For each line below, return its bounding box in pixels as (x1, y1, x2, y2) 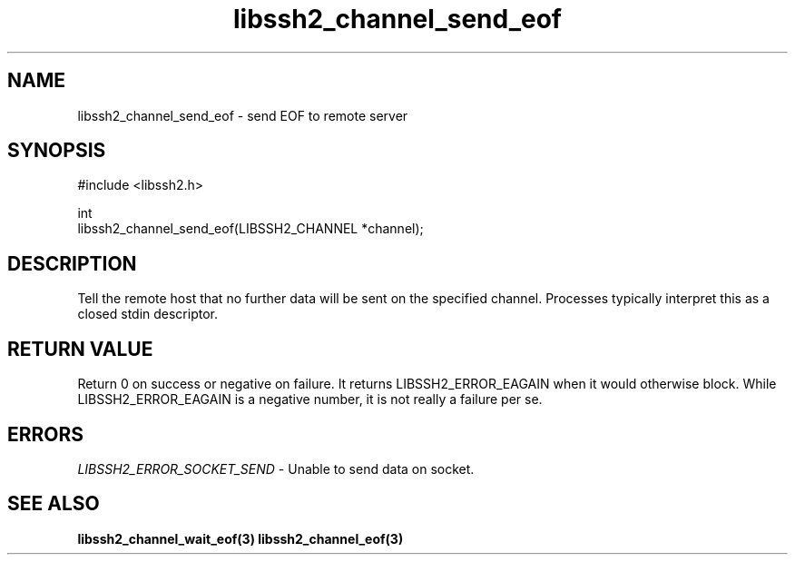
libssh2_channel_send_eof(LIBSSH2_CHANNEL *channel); (77, 221, 424, 237)
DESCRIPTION (7, 251, 137, 275)
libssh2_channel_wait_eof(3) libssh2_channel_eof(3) (77, 530, 404, 547)
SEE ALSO (7, 492, 100, 516)
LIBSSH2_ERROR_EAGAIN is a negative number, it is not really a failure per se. (77, 391, 543, 408)
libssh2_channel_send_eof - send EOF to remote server (77, 107, 408, 123)
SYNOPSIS (7, 139, 106, 163)
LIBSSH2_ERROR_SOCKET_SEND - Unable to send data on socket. (77, 460, 475, 477)
